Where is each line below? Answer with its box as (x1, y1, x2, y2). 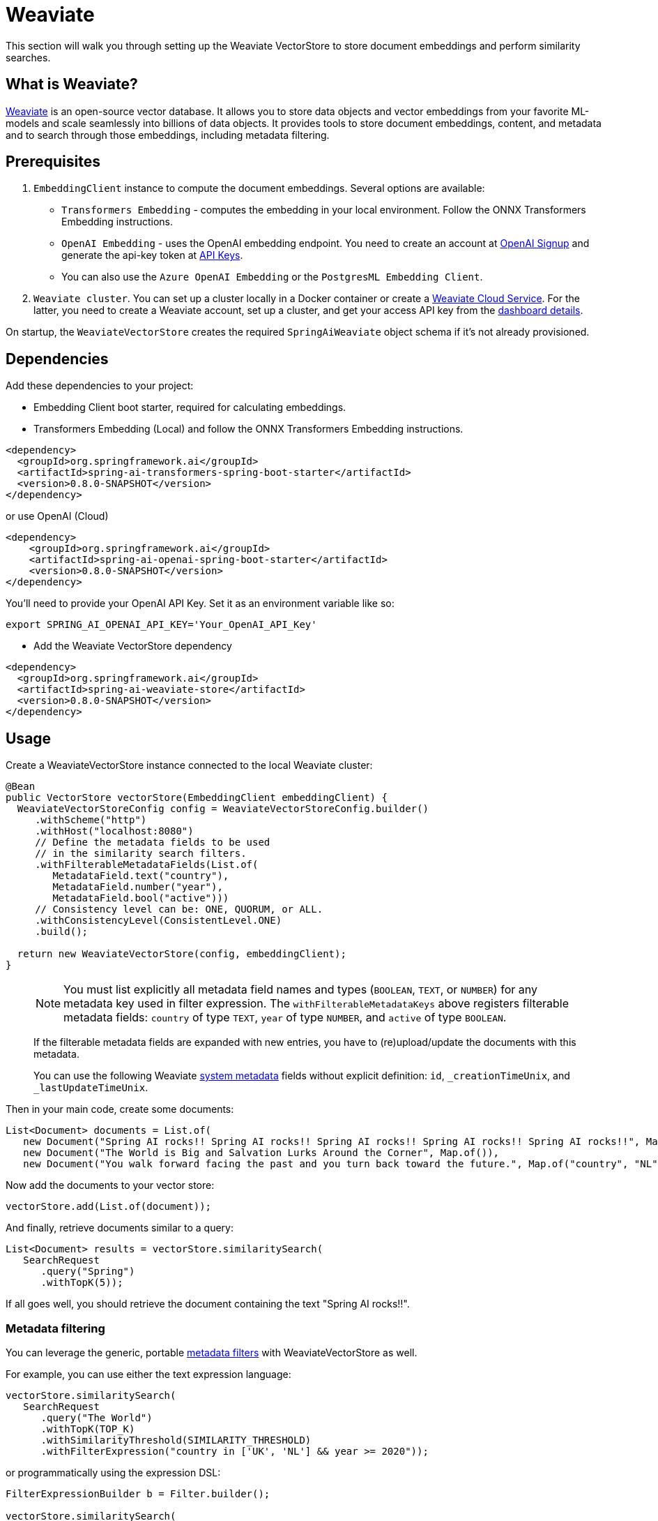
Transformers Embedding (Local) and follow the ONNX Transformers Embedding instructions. (33, 423, 464, 435)
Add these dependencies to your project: (6, 380, 194, 392)
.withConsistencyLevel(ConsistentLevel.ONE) (35, 915, 282, 927)
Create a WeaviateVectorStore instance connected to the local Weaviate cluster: (6, 759, 373, 772)
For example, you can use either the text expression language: (6, 1368, 291, 1380)
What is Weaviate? (6, 75, 138, 93)
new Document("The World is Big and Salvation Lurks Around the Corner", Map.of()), (23, 1147, 500, 1159)
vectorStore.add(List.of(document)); (6, 1201, 212, 1213)
